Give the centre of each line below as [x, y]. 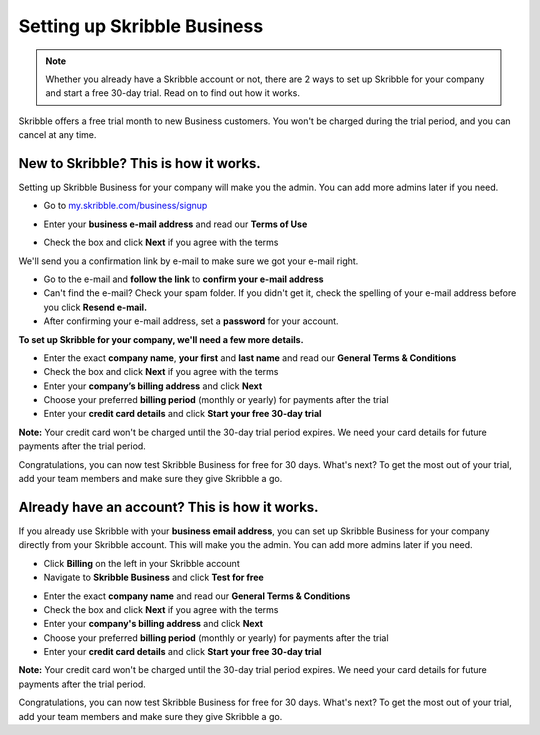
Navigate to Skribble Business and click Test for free [153, 577]
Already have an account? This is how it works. [168, 506]
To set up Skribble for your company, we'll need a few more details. [161, 339]
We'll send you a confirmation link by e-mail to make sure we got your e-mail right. [188, 261]
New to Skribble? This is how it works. [140, 163]
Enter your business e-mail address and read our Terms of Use [175, 224]
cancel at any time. [57, 135]
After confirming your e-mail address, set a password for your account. [191, 321]
